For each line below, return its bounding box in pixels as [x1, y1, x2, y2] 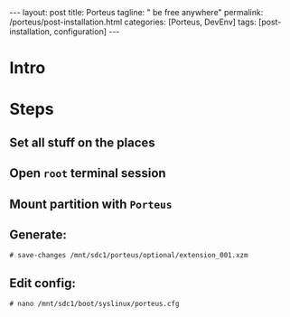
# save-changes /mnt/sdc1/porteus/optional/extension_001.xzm [9, 251, 248, 260]
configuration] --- [53, 26, 120, 37]
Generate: [9, 227, 68, 242]
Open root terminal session [9, 165, 166, 182]
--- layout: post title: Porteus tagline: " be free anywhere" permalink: [9, 7, 264, 17]
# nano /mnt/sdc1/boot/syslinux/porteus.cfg [9, 300, 180, 309]
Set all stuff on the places [9, 135, 155, 150]
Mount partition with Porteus [9, 196, 173, 211]
